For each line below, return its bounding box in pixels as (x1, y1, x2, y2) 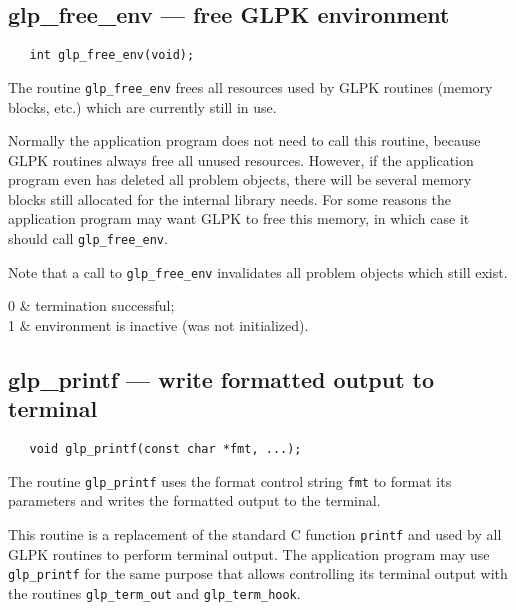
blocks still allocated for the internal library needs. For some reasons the (8, 188, 452, 209)
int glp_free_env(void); (29, 48, 195, 63)
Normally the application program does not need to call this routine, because (8, 130, 481, 151)
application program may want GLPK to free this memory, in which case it (8, 208, 470, 229)
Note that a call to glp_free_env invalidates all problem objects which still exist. (8, 261, 508, 282)
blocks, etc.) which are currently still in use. (8, 96, 277, 117)
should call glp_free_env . (8, 228, 168, 249)
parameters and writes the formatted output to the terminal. (8, 490, 381, 511)
